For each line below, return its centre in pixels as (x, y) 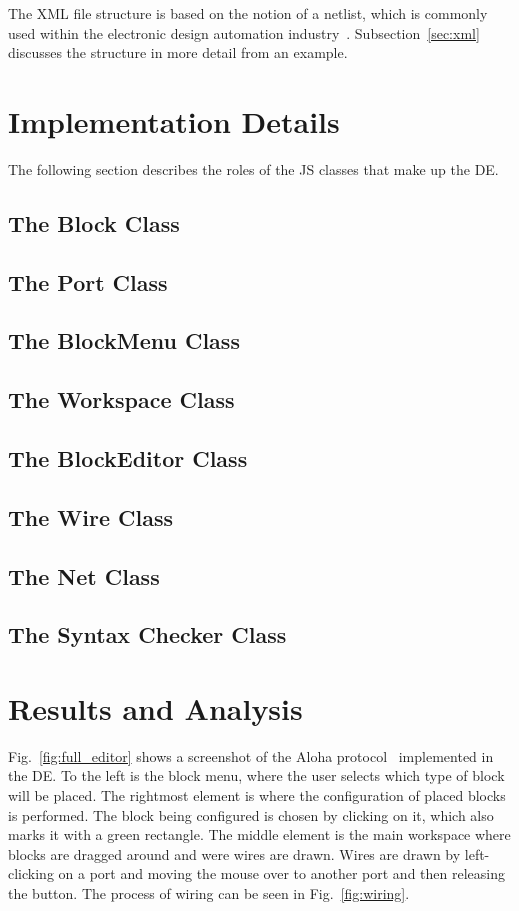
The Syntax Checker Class (147, 634)
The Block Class (94, 222)
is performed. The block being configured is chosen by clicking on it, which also (251, 814)
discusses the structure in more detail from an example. (178, 52)
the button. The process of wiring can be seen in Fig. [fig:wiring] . (209, 893)
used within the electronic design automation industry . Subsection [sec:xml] (244, 32)
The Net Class (84, 575)
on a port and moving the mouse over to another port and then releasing (281, 873)
